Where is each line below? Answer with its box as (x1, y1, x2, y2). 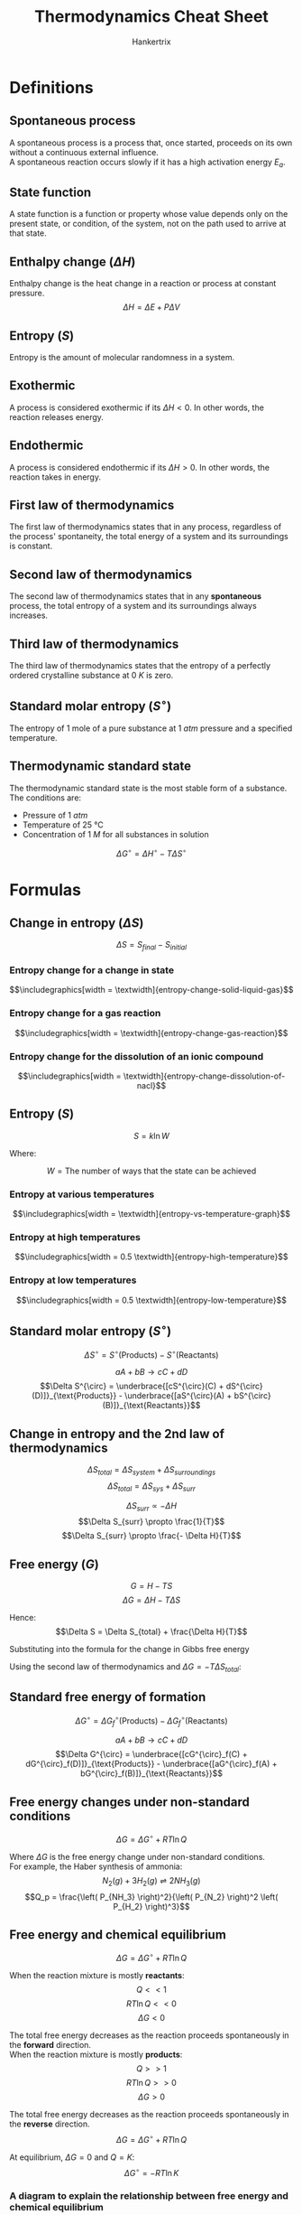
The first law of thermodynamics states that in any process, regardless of (9, 521, 282, 532)
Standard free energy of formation (9, 1689, 206, 1705)
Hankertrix (132, 36, 171, 47)
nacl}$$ (136, 1080, 167, 1091)
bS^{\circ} (233, 1390, 272, 1401)
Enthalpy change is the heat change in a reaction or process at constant (9, 278, 277, 289)
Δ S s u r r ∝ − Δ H (125, 1500, 178, 1513)
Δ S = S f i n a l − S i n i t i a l (115, 939, 188, 952)
